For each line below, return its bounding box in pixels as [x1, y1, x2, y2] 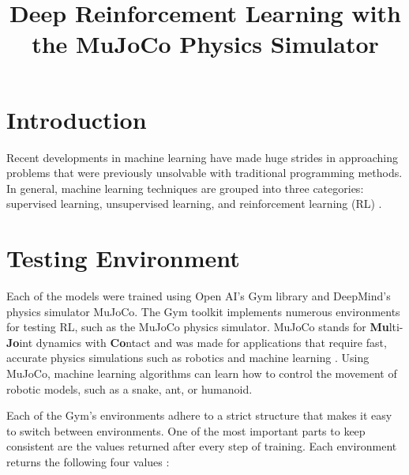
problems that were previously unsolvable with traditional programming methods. [6, 164, 403, 181]
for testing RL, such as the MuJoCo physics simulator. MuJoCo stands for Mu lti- [6, 319, 403, 335]
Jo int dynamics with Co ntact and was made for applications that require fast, [6, 334, 387, 350]
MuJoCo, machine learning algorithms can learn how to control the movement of [6, 364, 397, 381]
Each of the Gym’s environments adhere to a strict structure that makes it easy [6, 407, 392, 424]
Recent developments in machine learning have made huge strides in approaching [6, 149, 398, 165]
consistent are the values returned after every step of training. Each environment [6, 438, 397, 454]
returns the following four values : [6, 453, 170, 469]
